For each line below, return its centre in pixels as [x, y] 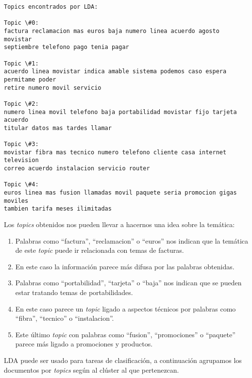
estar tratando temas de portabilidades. [74, 292]
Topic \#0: [21, 23]
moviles [16, 201]
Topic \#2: [21, 104]
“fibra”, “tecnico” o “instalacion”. [65, 318]
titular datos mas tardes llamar [58, 128]
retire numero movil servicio [53, 88]
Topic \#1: [21, 63]
